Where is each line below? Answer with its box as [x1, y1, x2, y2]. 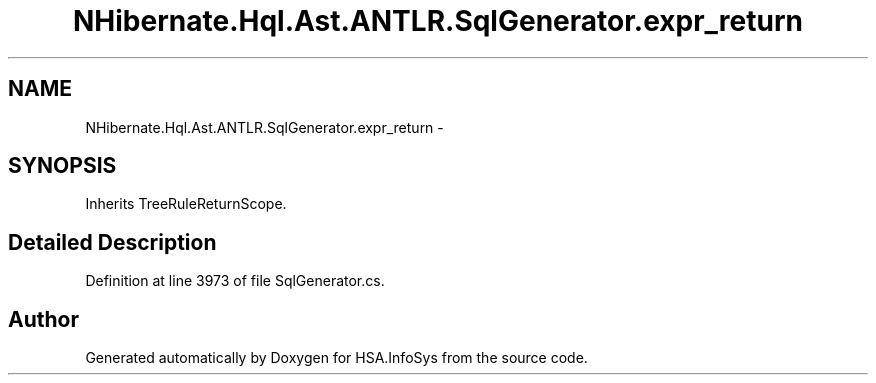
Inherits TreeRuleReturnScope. [85, 195, 287, 213]
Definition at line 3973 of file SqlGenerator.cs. [85, 272, 385, 290]
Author [8, 306, 79, 332]
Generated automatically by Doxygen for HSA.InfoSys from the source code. [85, 349, 588, 367]
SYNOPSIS [8, 153, 117, 179]
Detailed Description [8, 229, 217, 255]
